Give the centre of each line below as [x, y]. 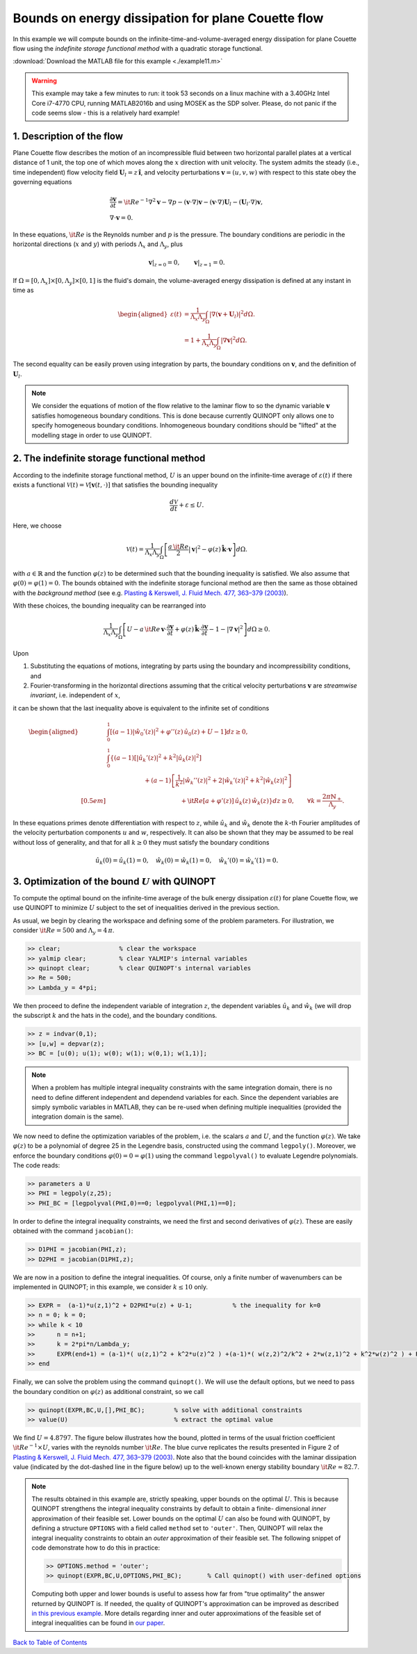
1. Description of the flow [68, 136]
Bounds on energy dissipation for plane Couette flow [168, 18]
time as [23, 290]
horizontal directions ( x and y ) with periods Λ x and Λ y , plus [98, 245]
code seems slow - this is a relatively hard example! [106, 113]
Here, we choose [37, 526]
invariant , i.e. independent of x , [75, 695]
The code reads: [36, 1165]
